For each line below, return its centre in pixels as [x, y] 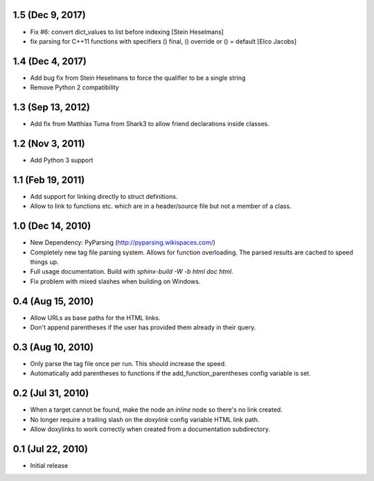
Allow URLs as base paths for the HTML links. [95, 317]
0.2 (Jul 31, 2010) [51, 393]
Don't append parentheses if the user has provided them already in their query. [143, 327]
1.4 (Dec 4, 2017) [50, 61]
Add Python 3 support [62, 160]
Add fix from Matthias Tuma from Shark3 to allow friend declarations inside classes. [150, 124]
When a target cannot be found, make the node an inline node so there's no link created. [157, 410]
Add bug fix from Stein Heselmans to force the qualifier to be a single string [138, 78]
